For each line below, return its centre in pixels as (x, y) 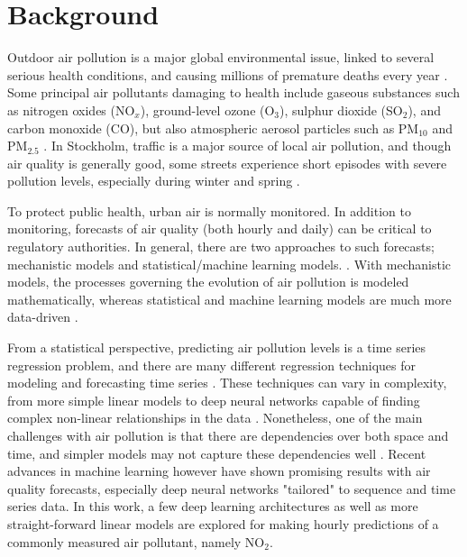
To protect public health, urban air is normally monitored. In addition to (209, 210)
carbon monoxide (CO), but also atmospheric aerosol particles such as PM (213, 128)
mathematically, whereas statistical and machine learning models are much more (229, 299)
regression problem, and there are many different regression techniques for (211, 365)
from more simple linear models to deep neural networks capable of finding (214, 400)
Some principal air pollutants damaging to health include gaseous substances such (233, 92)
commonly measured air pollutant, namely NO (136, 541)
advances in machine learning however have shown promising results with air (219, 471)
